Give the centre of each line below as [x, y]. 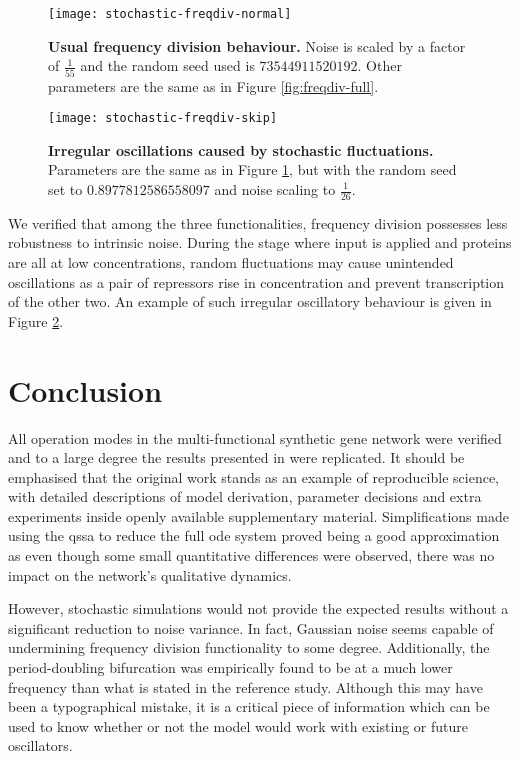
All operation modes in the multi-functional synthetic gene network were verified [255, 437]
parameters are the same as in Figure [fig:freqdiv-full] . [213, 85]
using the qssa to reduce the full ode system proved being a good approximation [254, 535]
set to [65, 189]
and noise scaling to [275, 189]
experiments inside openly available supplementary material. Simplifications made [258, 515]
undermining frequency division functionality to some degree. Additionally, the [249, 647]
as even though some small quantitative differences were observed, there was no [251, 555]
